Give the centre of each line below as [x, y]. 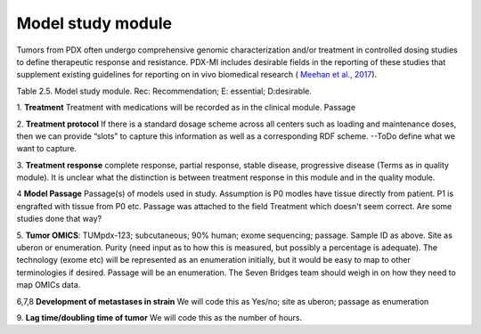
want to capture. [47, 149]
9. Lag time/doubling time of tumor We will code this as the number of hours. [159, 317]
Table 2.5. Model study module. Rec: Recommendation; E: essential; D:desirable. [164, 91]
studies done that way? [59, 219]
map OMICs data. [49, 285]
